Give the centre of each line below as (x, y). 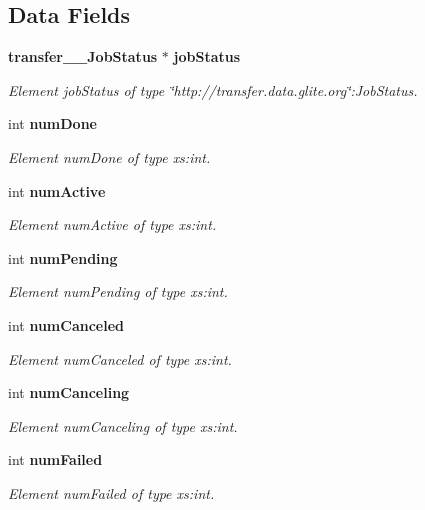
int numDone (52, 123)
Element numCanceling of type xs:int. (123, 425)
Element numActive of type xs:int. (112, 224)
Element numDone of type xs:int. (109, 156)
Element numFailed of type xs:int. (111, 492)
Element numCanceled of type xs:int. (120, 358)
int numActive (57, 190)
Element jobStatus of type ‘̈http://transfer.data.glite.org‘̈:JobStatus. (213, 89)
